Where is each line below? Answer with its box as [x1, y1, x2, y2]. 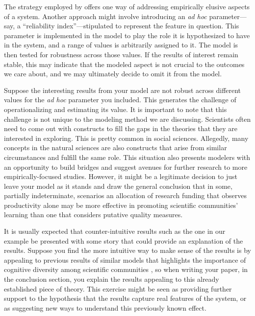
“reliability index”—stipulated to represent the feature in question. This [23, 21, 239, 31]
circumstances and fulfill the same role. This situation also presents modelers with [4, 152, 251, 162]
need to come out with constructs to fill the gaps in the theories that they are [4, 123, 237, 134]
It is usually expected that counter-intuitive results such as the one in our [4, 226, 226, 236]
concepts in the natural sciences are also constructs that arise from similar [4, 142, 227, 153]
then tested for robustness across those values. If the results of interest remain [4, 49, 238, 59]
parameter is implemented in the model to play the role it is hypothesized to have [4, 30, 250, 40]
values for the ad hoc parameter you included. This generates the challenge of [4, 94, 236, 105]
